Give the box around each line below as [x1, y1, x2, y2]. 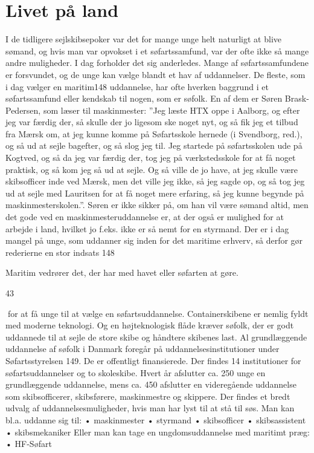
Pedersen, [5, 103, 41, 116]
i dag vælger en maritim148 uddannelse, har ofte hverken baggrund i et [5, 80, 269, 93]
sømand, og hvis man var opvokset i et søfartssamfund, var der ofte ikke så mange [5, 44, 309, 57]
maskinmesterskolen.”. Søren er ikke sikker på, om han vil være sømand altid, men [5, 198, 309, 211]
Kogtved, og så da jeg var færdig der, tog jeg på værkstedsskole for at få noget [5, 151, 296, 164]
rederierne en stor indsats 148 [5, 246, 115, 258]
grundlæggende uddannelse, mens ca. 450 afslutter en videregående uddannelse [5, 378, 296, 391]
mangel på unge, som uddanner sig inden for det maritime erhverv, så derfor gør [5, 234, 303, 247]
